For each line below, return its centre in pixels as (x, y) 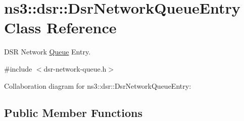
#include (18, 68)
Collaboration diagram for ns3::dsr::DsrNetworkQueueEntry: (98, 85)
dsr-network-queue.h (75, 68)
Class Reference (60, 27)
